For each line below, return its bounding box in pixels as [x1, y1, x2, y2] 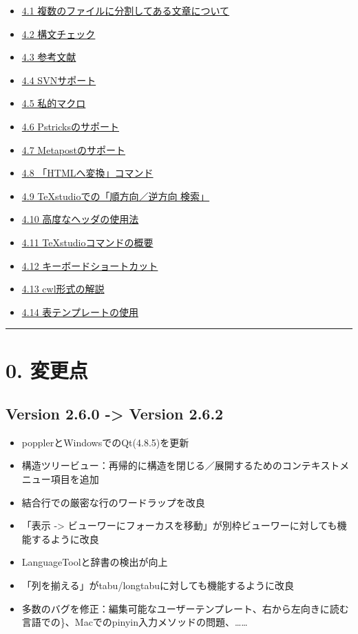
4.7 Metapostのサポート [21, 142, 125, 157]
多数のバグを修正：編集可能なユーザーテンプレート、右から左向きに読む [21, 601, 349, 615]
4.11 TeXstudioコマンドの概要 [21, 235, 154, 249]
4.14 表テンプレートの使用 [21, 304, 138, 319]
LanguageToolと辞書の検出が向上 [21, 555, 168, 569]
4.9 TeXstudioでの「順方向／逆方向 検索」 [21, 188, 210, 203]
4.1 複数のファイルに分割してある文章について [21, 3, 230, 17]
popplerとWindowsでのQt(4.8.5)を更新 [21, 435, 189, 449]
